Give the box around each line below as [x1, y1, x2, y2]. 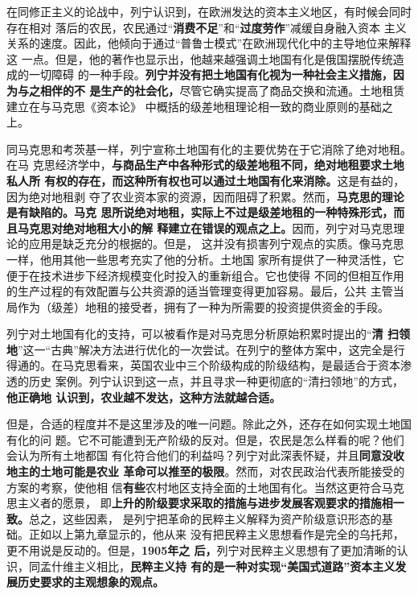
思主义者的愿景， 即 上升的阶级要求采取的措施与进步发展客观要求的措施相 [6, 494, 393, 511]
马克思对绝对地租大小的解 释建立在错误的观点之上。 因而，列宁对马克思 [17, 219, 394, 236]
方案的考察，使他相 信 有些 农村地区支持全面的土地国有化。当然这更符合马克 [6, 478, 404, 495]
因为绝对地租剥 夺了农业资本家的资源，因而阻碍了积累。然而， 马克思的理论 [6, 188, 404, 205]
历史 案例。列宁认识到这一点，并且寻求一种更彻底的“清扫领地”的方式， [28, 373, 404, 390]
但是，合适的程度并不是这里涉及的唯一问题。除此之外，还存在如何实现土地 [6, 415, 400, 432]
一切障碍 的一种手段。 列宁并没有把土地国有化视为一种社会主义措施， [28, 66, 393, 83]
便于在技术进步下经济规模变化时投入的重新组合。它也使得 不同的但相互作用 [6, 267, 404, 283]
